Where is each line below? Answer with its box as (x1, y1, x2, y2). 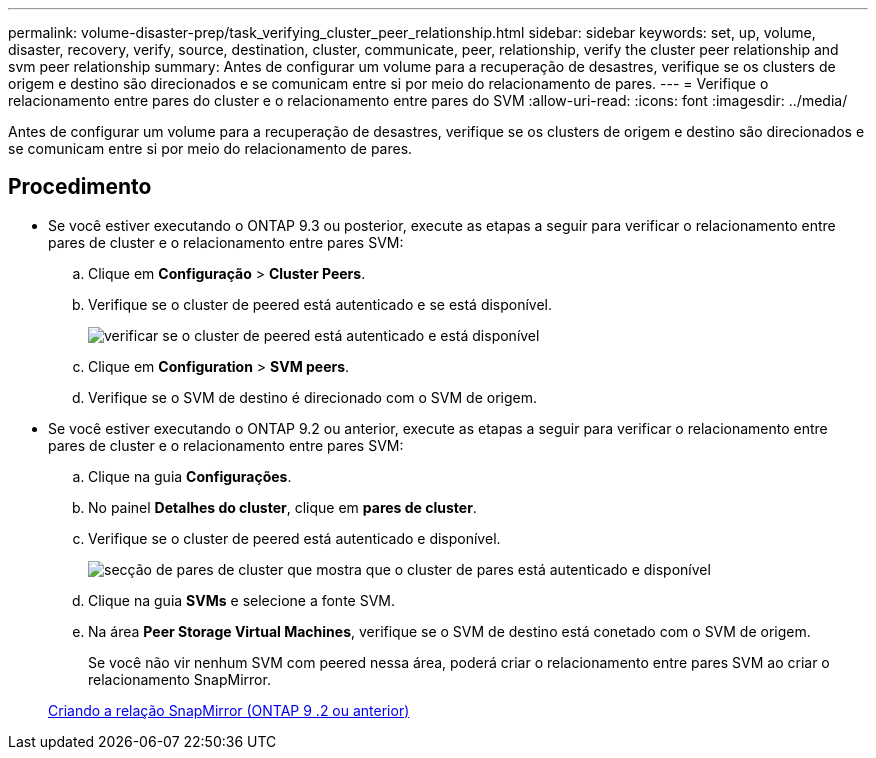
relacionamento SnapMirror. (88, 670, 271, 688)
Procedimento (8, 174, 152, 200)
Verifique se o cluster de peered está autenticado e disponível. (88, 529, 501, 547)
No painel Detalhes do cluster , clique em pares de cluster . (88, 498, 477, 516)
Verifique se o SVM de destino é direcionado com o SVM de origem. (88, 388, 537, 406)
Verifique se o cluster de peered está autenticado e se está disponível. (88, 295, 553, 313)
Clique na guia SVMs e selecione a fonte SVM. (88, 591, 396, 609)
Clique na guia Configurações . (88, 467, 292, 485)
